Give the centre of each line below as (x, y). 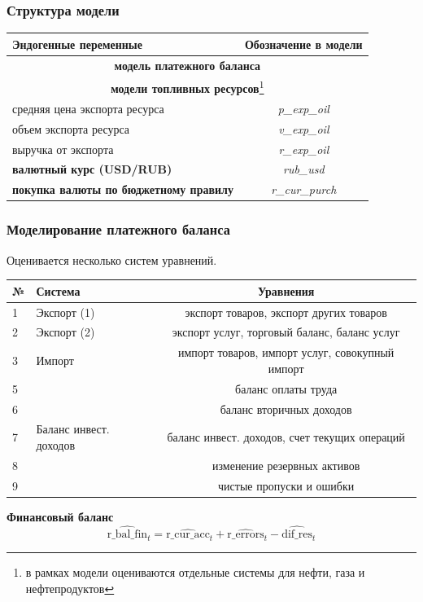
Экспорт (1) (65, 312)
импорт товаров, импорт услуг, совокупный (286, 352)
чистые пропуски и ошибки (286, 485)
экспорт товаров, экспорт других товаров (286, 312)
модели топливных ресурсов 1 (188, 87)
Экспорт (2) (65, 332)
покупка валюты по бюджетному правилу (123, 189)
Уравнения (286, 290)
